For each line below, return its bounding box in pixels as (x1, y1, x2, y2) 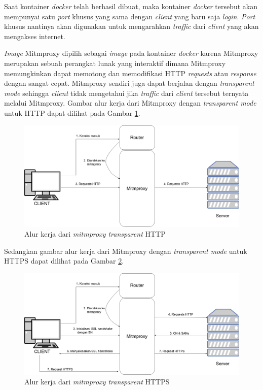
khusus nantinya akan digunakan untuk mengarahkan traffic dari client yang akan (4, 21, 259, 31)
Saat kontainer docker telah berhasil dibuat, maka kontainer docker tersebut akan (4, 1, 257, 11)
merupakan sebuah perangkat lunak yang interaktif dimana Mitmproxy (4, 57, 226, 68)
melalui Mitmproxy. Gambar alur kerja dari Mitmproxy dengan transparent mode (4, 97, 256, 108)
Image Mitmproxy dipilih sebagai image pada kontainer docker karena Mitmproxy (4, 48, 258, 58)
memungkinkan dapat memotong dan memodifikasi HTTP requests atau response (4, 68, 256, 78)
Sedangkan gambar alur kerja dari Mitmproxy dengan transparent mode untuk (4, 245, 247, 256)
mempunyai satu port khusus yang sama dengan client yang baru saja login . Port (4, 11, 255, 21)
